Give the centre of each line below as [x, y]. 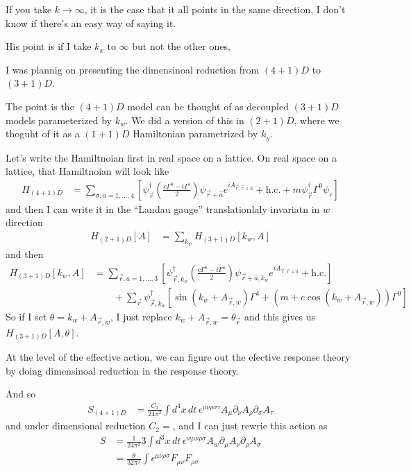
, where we [317, 120]
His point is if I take [49, 46]
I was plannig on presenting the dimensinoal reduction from [133, 69]
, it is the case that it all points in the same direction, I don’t [215, 9]
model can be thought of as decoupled [208, 106]
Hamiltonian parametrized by [195, 134]
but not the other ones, [181, 46]
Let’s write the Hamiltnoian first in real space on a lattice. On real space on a [171, 157]
